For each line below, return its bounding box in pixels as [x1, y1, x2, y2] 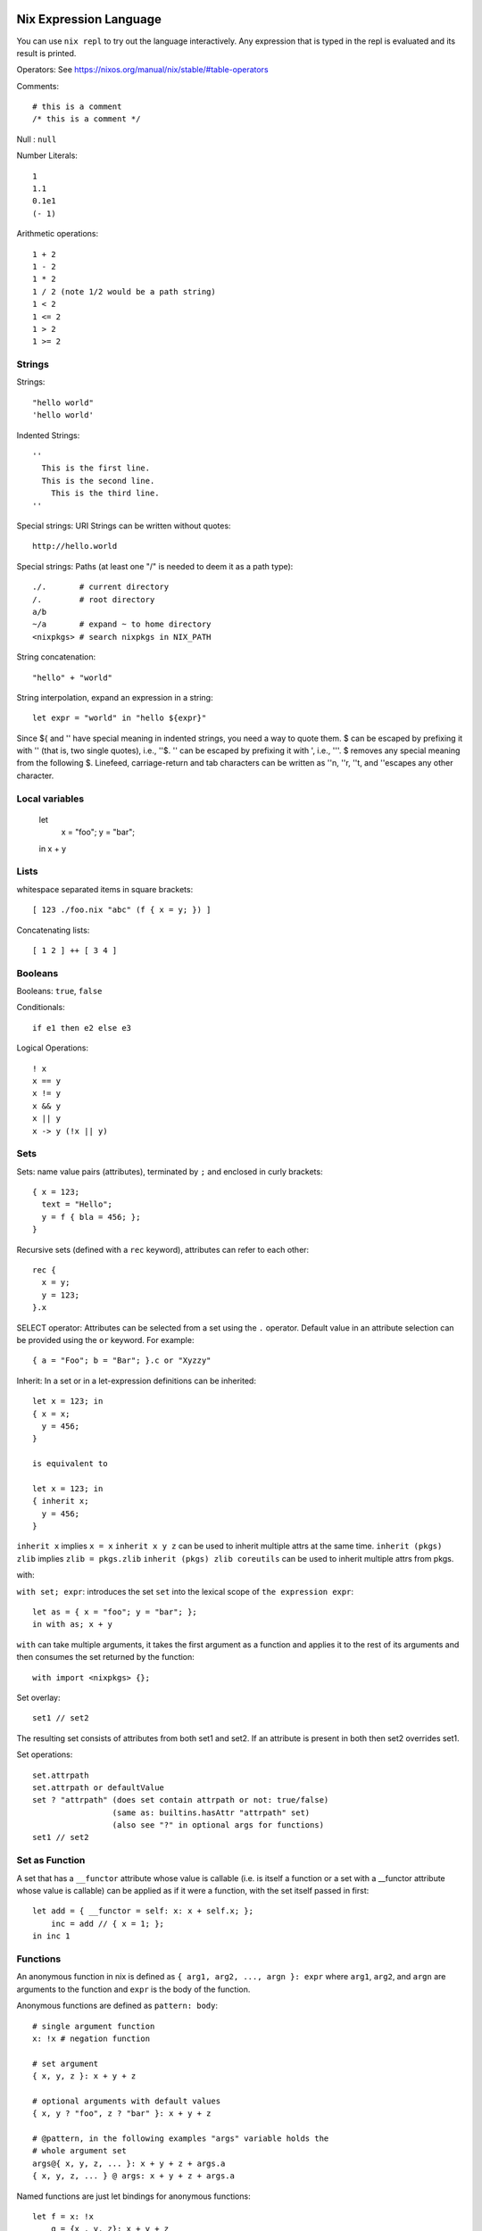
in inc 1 [32, 1931, 71, 1941]
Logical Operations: [16, 1042, 89, 1053]
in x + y [38, 843, 67, 854]
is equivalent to [32, 1459, 108, 1469]
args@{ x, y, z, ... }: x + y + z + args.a [32, 2158, 226, 2169]
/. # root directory [32, 594, 155, 604]
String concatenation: [16, 651, 96, 662]
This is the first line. [41, 463, 151, 473]
